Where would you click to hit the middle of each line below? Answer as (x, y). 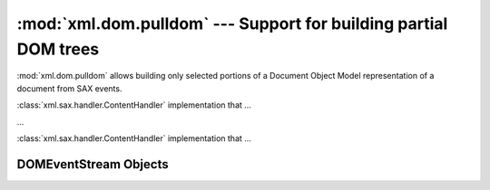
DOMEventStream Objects (93, 164)
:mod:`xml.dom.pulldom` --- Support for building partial (232, 24)
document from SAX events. (69, 88)
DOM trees (58, 49)
